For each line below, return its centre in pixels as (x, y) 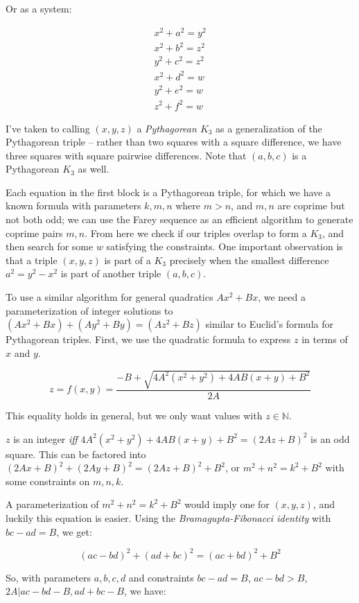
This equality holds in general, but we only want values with (134, 415)
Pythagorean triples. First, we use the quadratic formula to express (148, 339)
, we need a (282, 297)
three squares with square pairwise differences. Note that (126, 155)
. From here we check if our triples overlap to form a (196, 233)
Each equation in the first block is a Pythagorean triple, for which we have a (168, 192)
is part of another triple (111, 273)
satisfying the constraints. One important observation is (225, 246)
